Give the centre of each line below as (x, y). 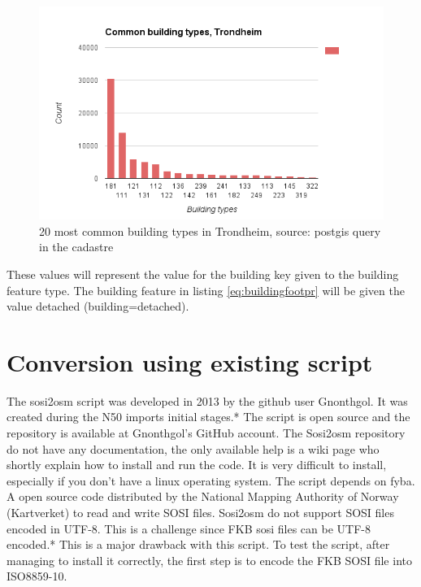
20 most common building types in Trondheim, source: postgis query (210, 230)
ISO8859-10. (37, 576)
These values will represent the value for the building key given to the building (203, 274)
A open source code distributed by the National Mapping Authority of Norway (203, 496)
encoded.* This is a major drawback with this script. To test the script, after (198, 544)
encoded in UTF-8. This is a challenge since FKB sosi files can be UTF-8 (189, 528)
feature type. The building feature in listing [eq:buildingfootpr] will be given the (206, 290)
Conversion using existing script (190, 361)
